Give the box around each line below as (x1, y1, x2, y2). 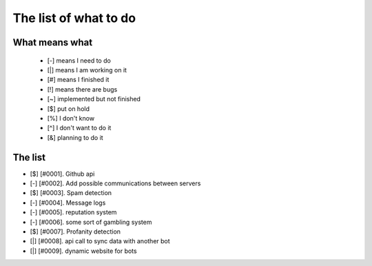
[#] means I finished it (47, 76, 110, 84)
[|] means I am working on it (47, 65, 127, 74)
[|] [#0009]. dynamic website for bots (30, 247, 137, 255)
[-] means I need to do (47, 56, 112, 65)
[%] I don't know (47, 114, 95, 122)
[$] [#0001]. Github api (30, 170, 95, 178)
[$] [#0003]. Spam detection (30, 189, 112, 197)
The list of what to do (12, 10, 136, 25)
